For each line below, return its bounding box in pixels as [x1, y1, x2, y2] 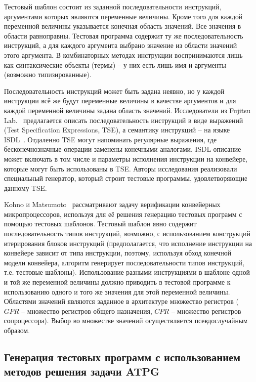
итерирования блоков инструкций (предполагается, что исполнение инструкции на [4, 238, 252, 248]
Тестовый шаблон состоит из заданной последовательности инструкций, [4, 1, 221, 11]
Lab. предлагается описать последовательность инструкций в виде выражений [4, 115, 243, 125]
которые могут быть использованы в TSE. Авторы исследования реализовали [4, 163, 237, 173]
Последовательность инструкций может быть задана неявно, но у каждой [4, 85, 225, 96]
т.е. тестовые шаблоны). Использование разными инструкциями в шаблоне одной [4, 267, 250, 277]
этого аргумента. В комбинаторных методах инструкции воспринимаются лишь [4, 49, 243, 60]
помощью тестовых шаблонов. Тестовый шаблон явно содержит [4, 218, 197, 229]
